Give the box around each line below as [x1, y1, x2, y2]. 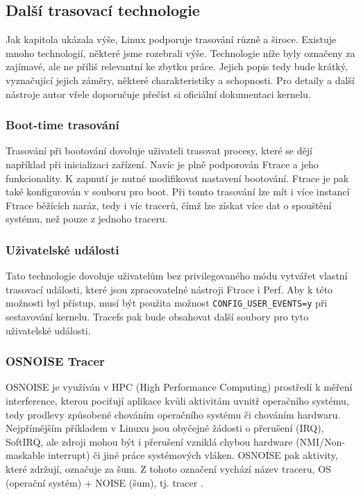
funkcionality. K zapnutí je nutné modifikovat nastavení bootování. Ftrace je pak [6, 170, 349, 185]
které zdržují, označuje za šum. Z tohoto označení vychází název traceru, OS [6, 461, 331, 476]
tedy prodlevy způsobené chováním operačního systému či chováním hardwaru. [6, 407, 341, 421]
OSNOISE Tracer [6, 352, 105, 370]
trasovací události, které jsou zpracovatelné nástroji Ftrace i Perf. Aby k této [6, 282, 333, 296]
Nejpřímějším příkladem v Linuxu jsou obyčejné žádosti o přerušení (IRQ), [6, 421, 324, 435]
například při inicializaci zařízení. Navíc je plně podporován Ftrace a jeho [6, 156, 319, 171]
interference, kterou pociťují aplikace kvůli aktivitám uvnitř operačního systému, [6, 393, 349, 408]
